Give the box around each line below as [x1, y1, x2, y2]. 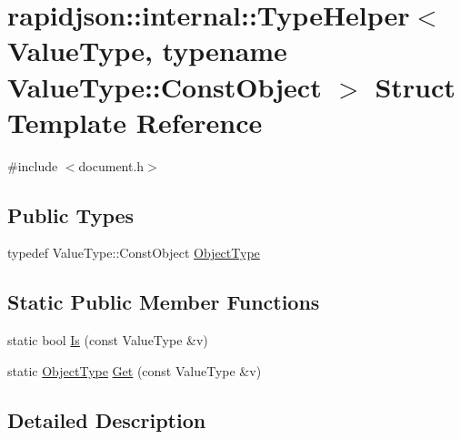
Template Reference [7, 103, 263, 140]
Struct [375, 67, 456, 105]
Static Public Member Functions [7, 288, 320, 316]
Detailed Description [7, 405, 206, 434]
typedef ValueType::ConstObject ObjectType [7, 243, 260, 262]
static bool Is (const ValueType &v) [7, 331, 208, 350]
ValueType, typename [7, 32, 287, 69]
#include [7, 156, 58, 175]
